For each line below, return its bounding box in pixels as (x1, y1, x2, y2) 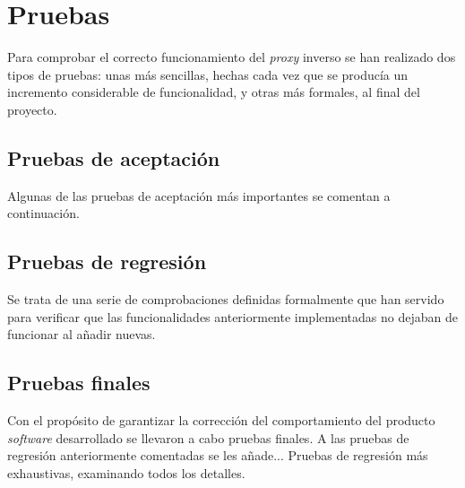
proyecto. (7, 100, 57, 118)
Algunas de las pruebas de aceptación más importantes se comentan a (7, 186, 391, 205)
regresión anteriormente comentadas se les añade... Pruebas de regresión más (7, 446, 428, 465)
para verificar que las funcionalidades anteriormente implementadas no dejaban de (7, 307, 458, 326)
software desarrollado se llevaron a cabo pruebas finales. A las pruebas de (7, 428, 409, 447)
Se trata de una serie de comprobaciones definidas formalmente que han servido (7, 290, 444, 309)
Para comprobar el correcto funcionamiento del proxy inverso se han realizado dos (7, 48, 456, 66)
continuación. (7, 204, 80, 222)
